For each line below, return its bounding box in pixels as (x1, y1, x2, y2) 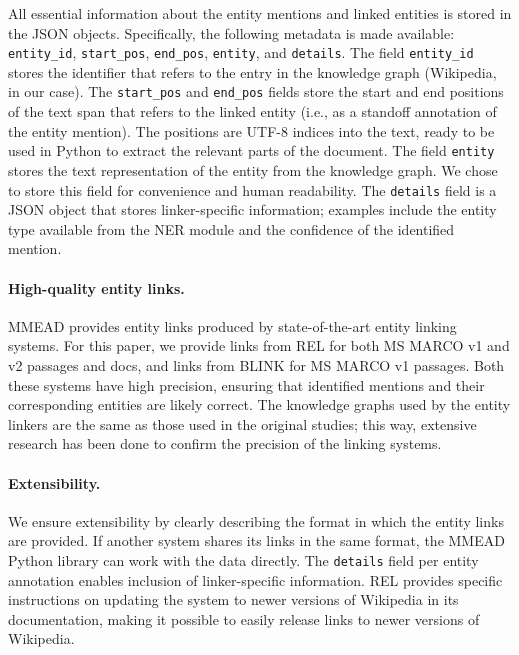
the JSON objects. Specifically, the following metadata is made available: (8, 22, 455, 43)
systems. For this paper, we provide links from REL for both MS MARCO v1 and (8, 335, 510, 356)
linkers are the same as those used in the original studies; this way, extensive (8, 413, 477, 434)
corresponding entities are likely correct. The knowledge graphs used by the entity (8, 394, 511, 415)
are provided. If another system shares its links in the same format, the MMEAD (8, 530, 505, 551)
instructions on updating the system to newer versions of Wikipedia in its (8, 589, 459, 610)
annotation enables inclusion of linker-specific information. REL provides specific (8, 569, 503, 590)
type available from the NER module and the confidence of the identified (8, 218, 455, 239)
